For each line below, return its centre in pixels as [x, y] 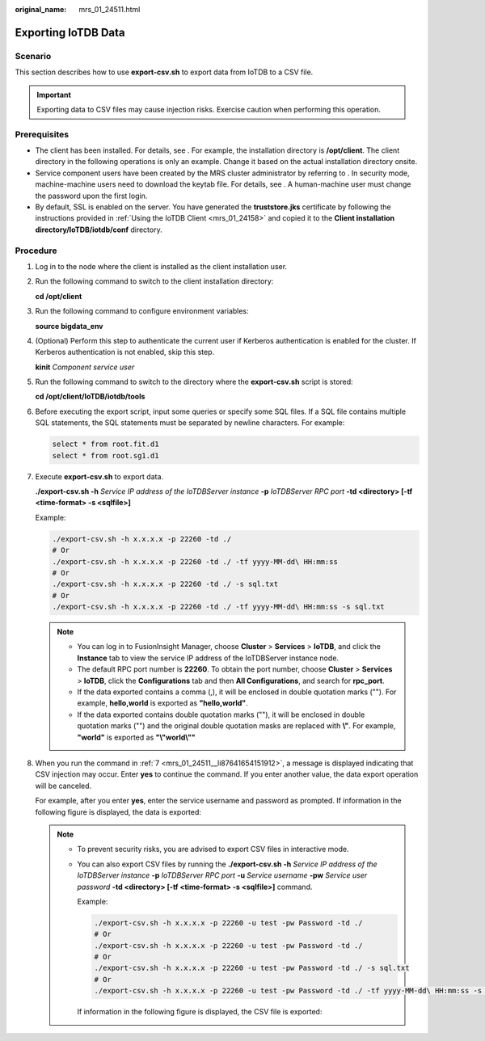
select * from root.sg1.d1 [105, 455]
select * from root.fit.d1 [105, 444]
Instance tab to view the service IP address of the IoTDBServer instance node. [208, 658]
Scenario [33, 56]
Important [54, 95]
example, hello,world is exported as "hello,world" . [162, 703]
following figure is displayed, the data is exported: [118, 811]
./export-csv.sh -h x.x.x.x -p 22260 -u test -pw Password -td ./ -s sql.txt [252, 968]
